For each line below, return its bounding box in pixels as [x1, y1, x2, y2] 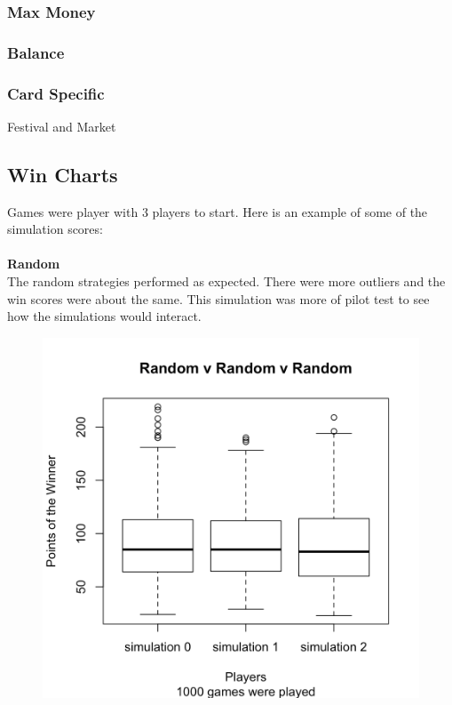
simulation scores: [7, 220, 103, 238]
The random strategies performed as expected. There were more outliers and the [7, 272, 446, 291]
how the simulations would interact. [7, 307, 202, 325]
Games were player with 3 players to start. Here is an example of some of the [7, 202, 428, 220]
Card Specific [7, 82, 105, 104]
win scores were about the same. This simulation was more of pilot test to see [7, 289, 430, 308]
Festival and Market [7, 116, 116, 135]
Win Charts [7, 160, 118, 188]
